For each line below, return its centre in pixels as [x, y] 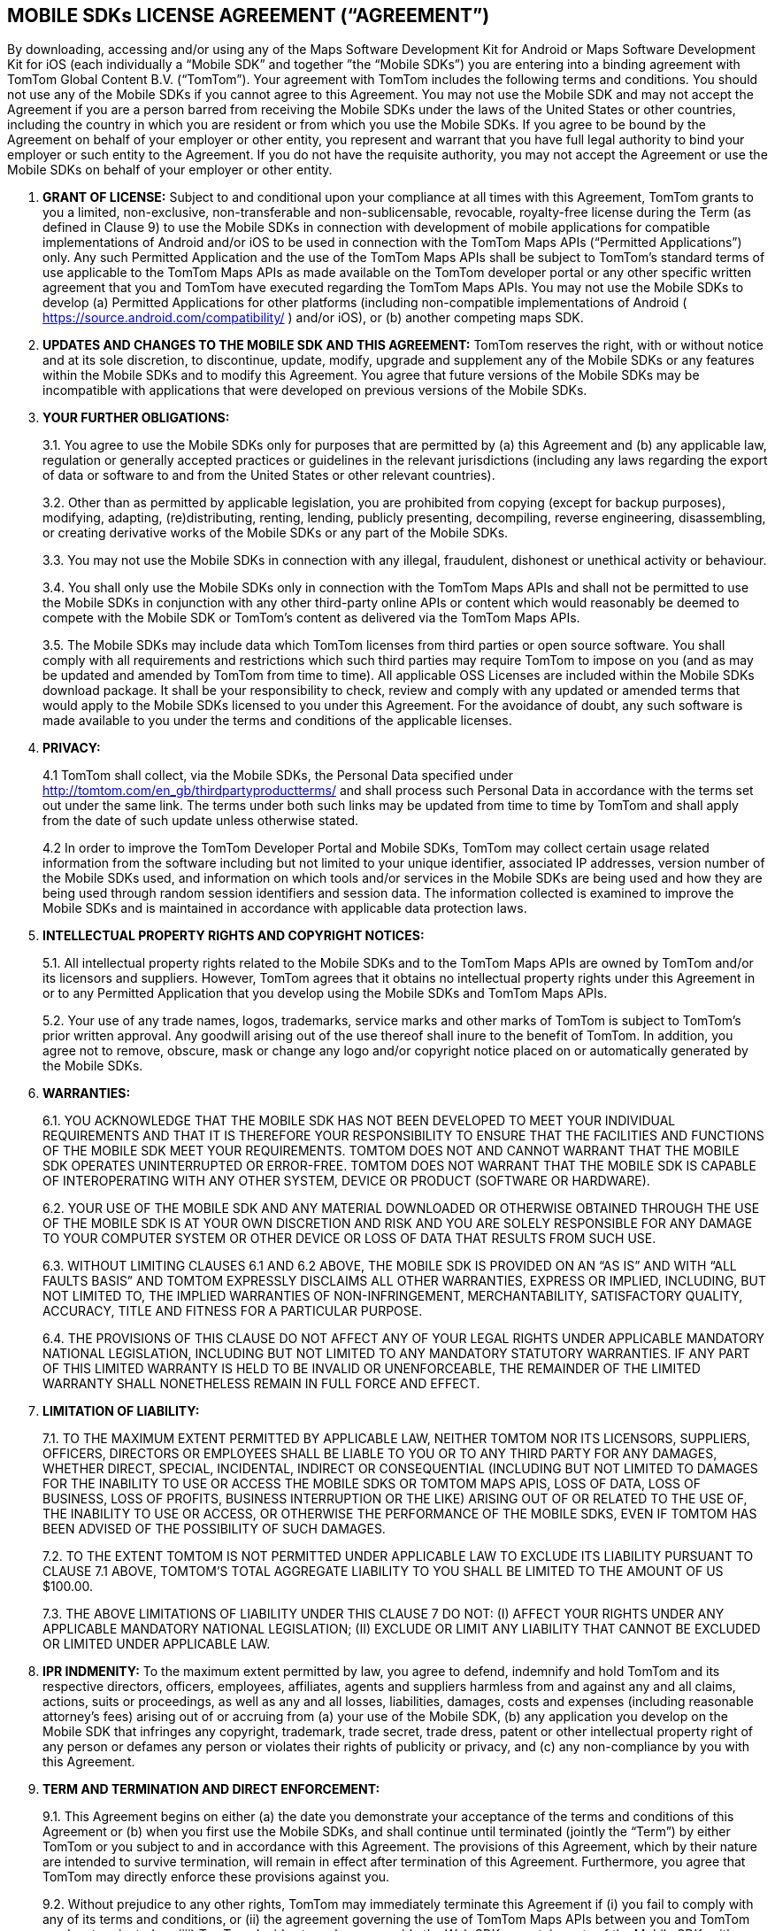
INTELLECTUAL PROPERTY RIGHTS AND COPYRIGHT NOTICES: [234, 936]
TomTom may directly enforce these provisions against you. [216, 1877]
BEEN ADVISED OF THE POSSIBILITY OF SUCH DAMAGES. [214, 1529]
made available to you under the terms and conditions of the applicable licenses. [277, 721]
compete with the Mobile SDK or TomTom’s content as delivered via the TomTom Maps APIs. [311, 618]
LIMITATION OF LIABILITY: [121, 1411]
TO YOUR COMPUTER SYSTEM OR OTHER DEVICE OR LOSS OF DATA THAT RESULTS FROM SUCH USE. [349, 1239]
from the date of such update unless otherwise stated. [201, 821]
